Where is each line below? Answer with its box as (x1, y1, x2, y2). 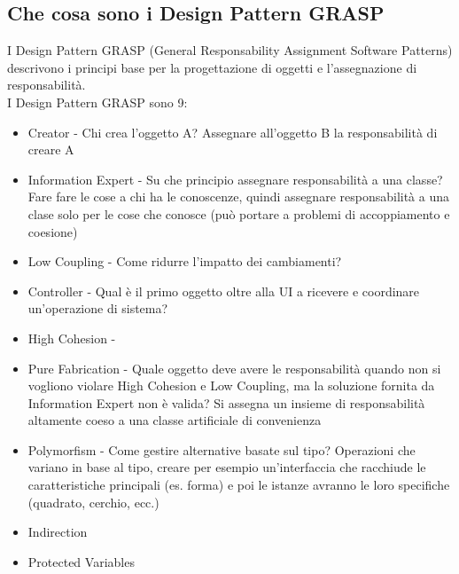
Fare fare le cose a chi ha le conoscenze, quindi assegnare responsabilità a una (27, 187, 450, 206)
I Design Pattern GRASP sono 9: (7, 92, 188, 111)
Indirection (27, 523, 88, 541)
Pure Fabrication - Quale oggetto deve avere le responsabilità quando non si (27, 358, 441, 377)
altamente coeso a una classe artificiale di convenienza (27, 411, 322, 429)
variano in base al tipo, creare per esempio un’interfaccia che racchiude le (27, 458, 426, 476)
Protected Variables (27, 552, 135, 570)
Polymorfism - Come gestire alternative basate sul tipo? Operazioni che (27, 440, 416, 459)
